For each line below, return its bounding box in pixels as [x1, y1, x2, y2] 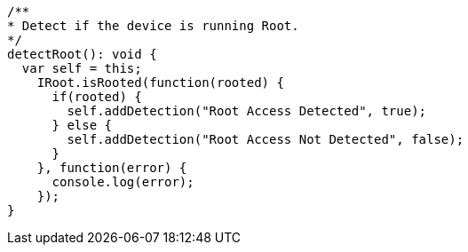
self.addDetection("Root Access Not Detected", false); [67, 132, 464, 146]
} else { [52, 118, 113, 132]
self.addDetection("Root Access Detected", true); [67, 104, 427, 118]
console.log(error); [52, 175, 194, 189]
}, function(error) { [36, 161, 187, 175]
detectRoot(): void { [7, 47, 157, 61]
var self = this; [21, 61, 142, 75]
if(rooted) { [52, 90, 142, 104]
